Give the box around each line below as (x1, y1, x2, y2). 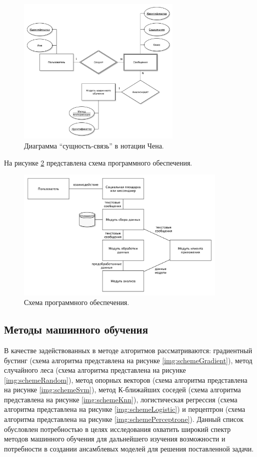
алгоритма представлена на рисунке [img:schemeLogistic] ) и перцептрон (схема (4, 404, 245, 414)
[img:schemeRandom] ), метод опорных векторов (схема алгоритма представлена (4, 374, 247, 385)
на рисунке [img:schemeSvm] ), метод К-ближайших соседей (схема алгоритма (4, 384, 241, 395)
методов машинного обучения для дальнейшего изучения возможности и (4, 433, 225, 444)
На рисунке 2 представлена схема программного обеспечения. (4, 157, 192, 168)
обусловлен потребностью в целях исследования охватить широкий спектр (4, 423, 231, 434)
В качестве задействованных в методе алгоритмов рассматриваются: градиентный (4, 345, 252, 355)
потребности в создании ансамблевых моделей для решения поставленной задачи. (4, 443, 254, 453)
